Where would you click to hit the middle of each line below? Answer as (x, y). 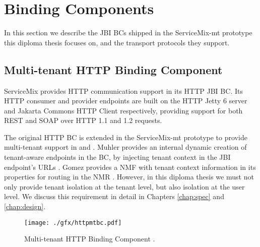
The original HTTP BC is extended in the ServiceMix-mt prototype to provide (126, 137)
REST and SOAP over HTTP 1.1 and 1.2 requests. (83, 120)
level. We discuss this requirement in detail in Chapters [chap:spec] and (114, 196)
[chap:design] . (25, 206)
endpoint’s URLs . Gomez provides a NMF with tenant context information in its (130, 167)
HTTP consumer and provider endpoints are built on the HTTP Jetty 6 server (126, 101)
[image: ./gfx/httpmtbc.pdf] (73, 223)
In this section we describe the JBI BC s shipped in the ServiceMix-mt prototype (128, 33)
